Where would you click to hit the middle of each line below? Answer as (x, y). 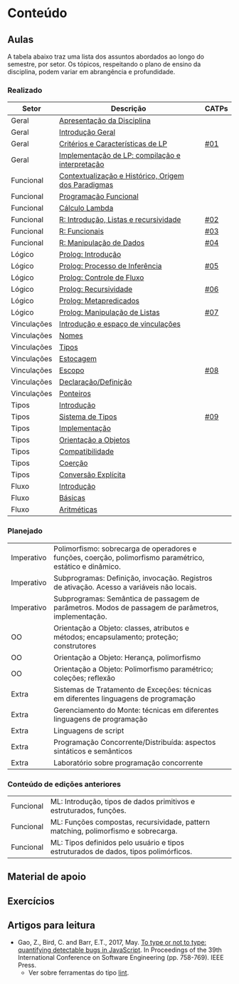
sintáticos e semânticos (93, 751)
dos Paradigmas (86, 185)
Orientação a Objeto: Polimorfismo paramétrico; (133, 669)
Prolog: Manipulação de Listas (110, 313)
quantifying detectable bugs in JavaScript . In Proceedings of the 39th (120, 950)
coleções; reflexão (84, 678)
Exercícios (31, 901)
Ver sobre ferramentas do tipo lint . (79, 973)
